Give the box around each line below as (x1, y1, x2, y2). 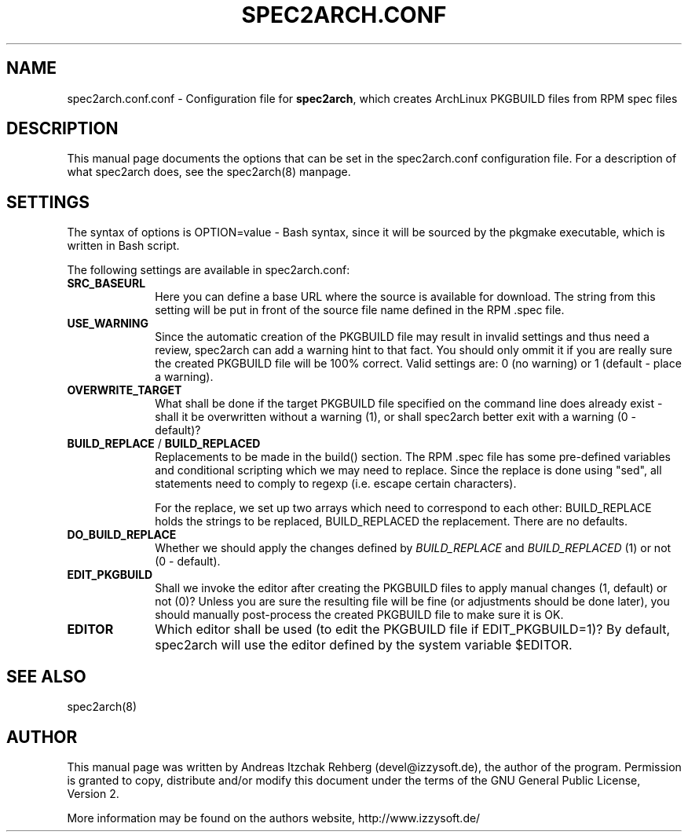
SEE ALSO (6, 666, 86, 686)
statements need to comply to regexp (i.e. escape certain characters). (155, 477, 517, 491)
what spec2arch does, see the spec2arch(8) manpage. (67, 165, 351, 179)
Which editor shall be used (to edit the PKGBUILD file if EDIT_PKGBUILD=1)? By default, (155, 621, 671, 638)
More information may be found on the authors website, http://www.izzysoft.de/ (67, 811, 481, 825)
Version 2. (67, 786, 119, 800)
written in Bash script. (67, 239, 180, 253)
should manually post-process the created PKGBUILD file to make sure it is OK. (155, 608, 564, 622)
